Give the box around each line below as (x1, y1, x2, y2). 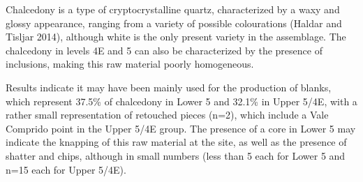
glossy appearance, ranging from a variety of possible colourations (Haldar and (6, 15, 342, 30)
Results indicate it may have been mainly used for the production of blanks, (6, 79, 332, 94)
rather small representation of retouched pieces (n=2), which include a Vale (6, 107, 329, 122)
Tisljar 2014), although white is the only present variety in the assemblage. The (6, 29, 346, 44)
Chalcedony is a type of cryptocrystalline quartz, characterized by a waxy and (6, 2, 340, 16)
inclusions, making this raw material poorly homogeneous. (6, 56, 254, 71)
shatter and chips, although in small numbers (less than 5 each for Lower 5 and (6, 148, 346, 162)
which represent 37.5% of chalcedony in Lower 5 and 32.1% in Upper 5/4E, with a (6, 93, 357, 108)
